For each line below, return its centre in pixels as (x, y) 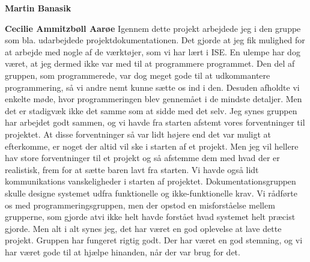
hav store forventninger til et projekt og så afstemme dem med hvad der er (142, 158)
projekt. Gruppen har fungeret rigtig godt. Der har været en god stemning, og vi (154, 240)
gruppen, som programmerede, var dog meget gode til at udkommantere (138, 75)
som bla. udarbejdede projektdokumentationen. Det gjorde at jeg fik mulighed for (155, 40)
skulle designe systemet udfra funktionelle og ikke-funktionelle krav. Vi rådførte (151, 193)
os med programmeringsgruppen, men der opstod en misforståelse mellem (140, 205)
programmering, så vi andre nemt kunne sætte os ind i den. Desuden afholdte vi (152, 87)
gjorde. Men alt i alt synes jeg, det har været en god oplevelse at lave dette (143, 228)
